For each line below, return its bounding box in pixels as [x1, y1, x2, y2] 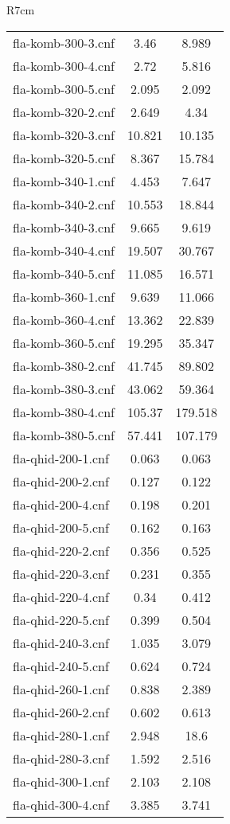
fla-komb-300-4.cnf [13, 56, 115, 75]
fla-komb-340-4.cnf [13, 240, 115, 260]
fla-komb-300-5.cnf [13, 79, 115, 98]
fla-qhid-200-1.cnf [13, 448, 109, 467]
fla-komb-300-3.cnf [13, 33, 115, 52]
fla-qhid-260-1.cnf [13, 679, 109, 698]
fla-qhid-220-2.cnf [13, 541, 109, 560]
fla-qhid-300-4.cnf [13, 795, 109, 814]
